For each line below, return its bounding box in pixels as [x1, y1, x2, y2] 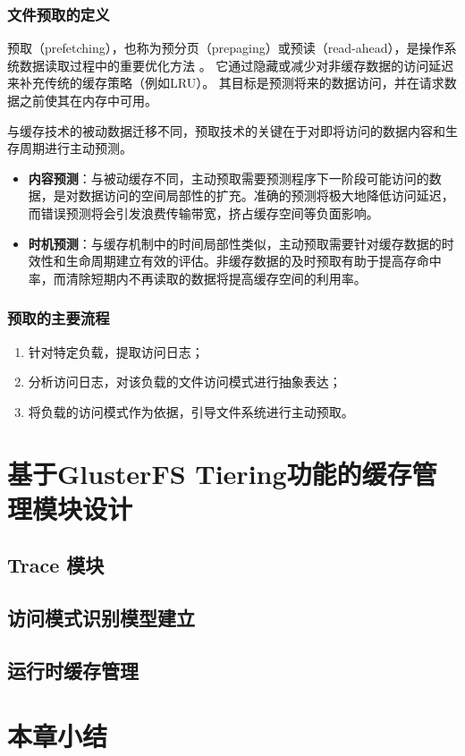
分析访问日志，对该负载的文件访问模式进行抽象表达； [28, 372, 342, 391]
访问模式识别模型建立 [7, 604, 195, 632]
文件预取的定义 [7, 3, 110, 25]
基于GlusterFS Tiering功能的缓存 [7, 454, 412, 491]
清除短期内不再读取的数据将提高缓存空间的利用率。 [65, 268, 367, 287]
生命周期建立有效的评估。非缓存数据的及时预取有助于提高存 [65, 251, 417, 270]
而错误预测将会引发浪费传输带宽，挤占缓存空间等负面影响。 [28, 203, 379, 222]
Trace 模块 [7, 551, 105, 579]
